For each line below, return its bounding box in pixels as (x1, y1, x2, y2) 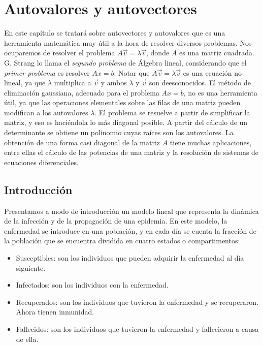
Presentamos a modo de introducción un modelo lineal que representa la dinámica (4, 205, 259, 216)
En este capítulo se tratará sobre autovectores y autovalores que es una (4, 27, 225, 38)
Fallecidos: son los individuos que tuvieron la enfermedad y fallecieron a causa (16, 323, 259, 334)
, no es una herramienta (183, 87, 257, 98)
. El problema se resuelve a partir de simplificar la (94, 107, 250, 117)
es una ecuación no (183, 67, 242, 78)
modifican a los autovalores (4, 107, 88, 117)
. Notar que (114, 67, 150, 78)
